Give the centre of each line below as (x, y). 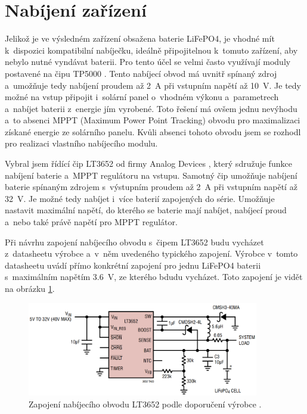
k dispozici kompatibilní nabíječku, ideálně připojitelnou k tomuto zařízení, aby (151, 50)
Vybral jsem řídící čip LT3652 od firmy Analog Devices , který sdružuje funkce (148, 164)
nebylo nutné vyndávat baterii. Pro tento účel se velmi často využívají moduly (148, 62)
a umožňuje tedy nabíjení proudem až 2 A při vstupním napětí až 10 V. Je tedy (153, 85)
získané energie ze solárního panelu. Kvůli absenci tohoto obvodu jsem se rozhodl (153, 131)
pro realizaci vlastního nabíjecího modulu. (81, 143)
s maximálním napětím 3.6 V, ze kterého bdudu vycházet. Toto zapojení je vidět (154, 277)
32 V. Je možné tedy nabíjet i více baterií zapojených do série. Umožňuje (140, 198)
